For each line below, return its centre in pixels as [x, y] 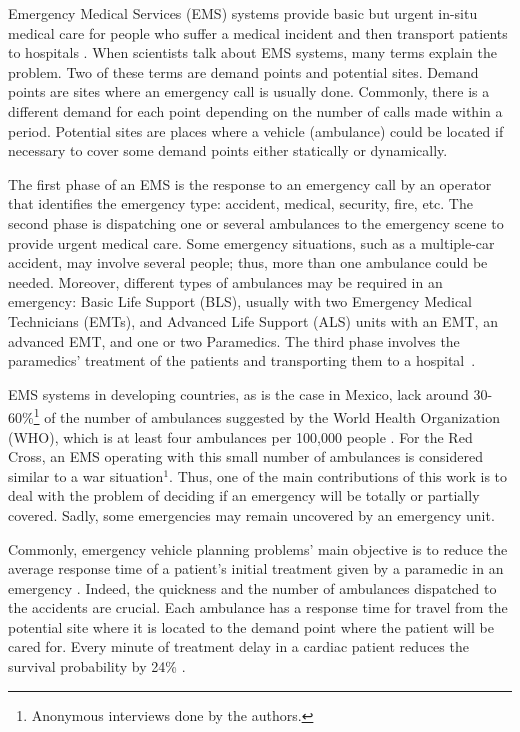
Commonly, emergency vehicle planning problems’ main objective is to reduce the [258, 548]
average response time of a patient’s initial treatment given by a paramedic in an [256, 568]
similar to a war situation [86, 475]
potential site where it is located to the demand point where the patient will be [251, 626]
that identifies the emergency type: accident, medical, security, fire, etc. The [240, 203]
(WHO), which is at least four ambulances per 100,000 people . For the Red [240, 436]
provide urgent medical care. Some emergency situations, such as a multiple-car [251, 242]
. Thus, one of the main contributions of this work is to [338, 475]
